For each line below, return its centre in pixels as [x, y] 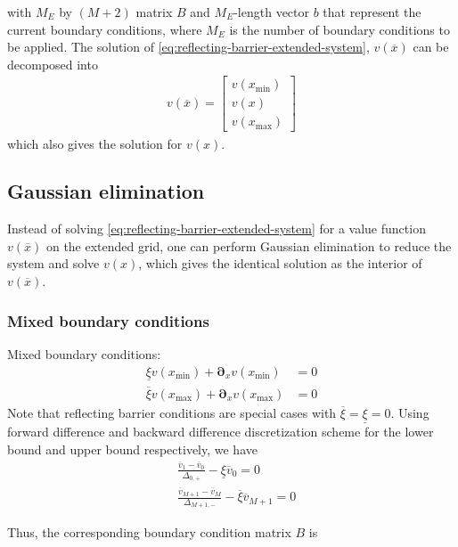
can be [431, 47]
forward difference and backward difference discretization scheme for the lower [221, 432]
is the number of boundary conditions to [339, 29]
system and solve [53, 263]
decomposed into [53, 64]
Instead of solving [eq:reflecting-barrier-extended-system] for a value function [217, 229]
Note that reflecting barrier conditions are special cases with [172, 412]
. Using [410, 412]
